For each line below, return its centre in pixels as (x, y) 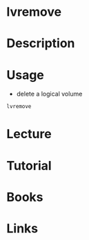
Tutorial (29, 165)
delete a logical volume (49, 94)
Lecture (29, 134)
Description (41, 44)
